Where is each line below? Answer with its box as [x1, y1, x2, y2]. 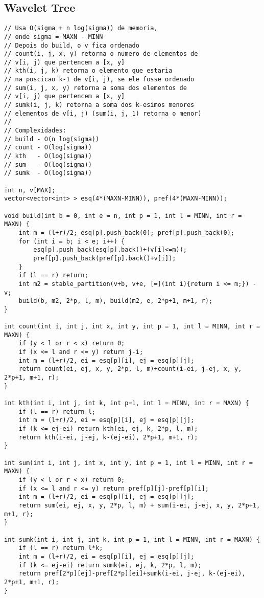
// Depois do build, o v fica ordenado [4, 41, 139, 49]
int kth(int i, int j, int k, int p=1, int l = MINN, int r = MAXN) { [4, 400, 249, 407]
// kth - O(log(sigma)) [4, 152, 92, 160]
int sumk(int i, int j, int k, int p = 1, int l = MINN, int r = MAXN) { [4, 536, 260, 543]
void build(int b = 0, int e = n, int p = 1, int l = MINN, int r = [4, 212, 242, 219]
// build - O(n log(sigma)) [4, 135, 100, 143]
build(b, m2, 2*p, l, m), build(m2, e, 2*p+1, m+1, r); [18, 297, 213, 305]
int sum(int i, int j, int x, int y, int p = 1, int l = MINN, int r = [4, 459, 253, 467]
